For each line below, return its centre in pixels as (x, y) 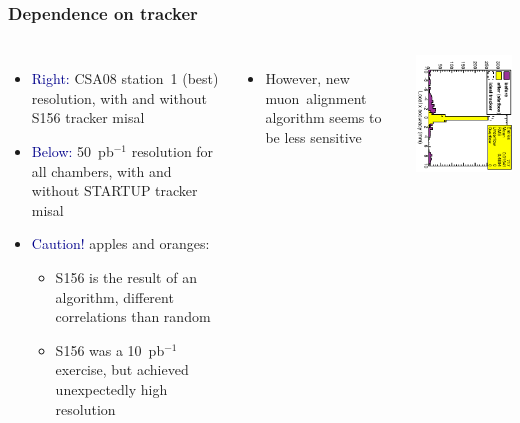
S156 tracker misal (88, 117)
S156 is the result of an (126, 276)
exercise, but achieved (122, 369)
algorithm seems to (323, 117)
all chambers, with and (101, 170)
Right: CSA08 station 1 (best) (125, 78)
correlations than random (133, 316)
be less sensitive (313, 137)
